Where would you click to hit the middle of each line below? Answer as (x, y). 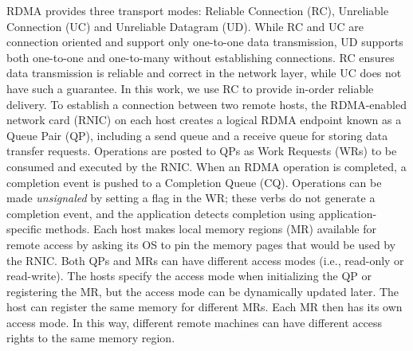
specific (24, 229)
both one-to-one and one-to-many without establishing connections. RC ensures (201, 57)
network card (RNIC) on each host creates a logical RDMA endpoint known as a (204, 120)
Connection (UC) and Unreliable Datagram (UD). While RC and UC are (185, 26)
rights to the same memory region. (91, 338)
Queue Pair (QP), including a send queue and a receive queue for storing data (197, 135)
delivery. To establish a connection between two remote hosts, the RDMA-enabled (207, 104)
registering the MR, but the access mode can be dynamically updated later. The (203, 291)
